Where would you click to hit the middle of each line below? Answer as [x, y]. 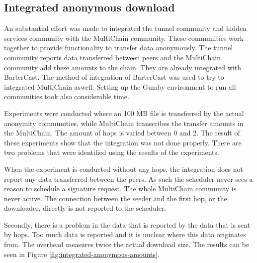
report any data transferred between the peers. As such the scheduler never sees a [128, 179]
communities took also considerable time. [67, 96]
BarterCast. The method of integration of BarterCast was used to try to [114, 77]
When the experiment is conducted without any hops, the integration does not [124, 169]
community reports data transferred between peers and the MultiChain [113, 57]
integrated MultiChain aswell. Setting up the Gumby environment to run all [120, 86]
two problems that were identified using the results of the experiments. [112, 152]
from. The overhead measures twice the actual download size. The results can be [127, 244]
